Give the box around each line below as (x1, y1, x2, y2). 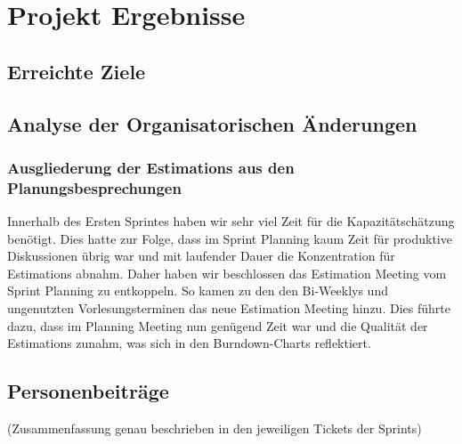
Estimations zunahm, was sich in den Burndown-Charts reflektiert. (7, 334, 371, 352)
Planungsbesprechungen (7, 176, 182, 198)
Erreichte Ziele (7, 57, 146, 85)
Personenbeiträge (7, 377, 169, 405)
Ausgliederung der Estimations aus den (7, 156, 295, 178)
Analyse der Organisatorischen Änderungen (7, 109, 417, 137)
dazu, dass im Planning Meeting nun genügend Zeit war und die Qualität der (7, 316, 428, 335)
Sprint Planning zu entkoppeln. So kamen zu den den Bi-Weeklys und (7, 281, 388, 300)
